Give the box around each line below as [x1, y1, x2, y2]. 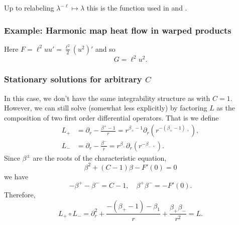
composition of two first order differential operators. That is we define [4, 112, 219, 123]
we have [4, 171, 29, 181]
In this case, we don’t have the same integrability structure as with [4, 92, 210, 103]
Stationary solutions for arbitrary [4, 73, 142, 85]
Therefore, [4, 189, 36, 199]
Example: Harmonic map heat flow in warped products [4, 24, 231, 36]
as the [216, 102, 235, 113]
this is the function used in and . [86, 3, 187, 13]
